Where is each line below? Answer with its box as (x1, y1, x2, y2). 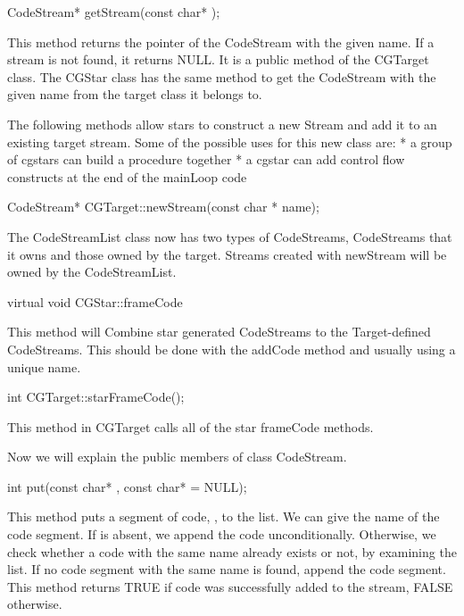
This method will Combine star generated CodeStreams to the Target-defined (7, 322, 431, 341)
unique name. (7, 357, 81, 376)
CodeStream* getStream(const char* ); (7, 3, 220, 21)
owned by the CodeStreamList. (7, 262, 177, 281)
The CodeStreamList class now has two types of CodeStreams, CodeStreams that (7, 227, 452, 246)
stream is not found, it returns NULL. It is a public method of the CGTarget (7, 50, 429, 69)
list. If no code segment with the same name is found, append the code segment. (7, 560, 446, 579)
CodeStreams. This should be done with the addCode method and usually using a (7, 339, 456, 358)
